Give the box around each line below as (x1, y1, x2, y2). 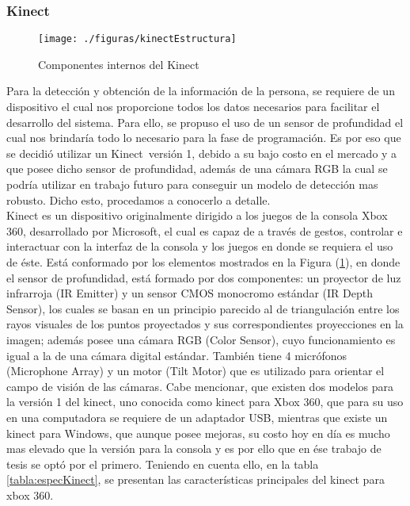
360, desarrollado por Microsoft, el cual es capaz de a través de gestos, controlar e (6, 222, 403, 239)
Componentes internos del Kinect (38, 56, 199, 72)
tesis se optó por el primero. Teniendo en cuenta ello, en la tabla (6, 455, 319, 472)
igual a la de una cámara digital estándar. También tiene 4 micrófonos (6, 347, 347, 363)
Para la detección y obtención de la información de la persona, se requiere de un (6, 82, 395, 99)
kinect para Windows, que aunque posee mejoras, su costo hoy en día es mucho (6, 424, 390, 441)
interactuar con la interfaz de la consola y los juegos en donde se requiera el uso (6, 238, 393, 255)
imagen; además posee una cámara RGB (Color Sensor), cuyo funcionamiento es (6, 331, 396, 347)
